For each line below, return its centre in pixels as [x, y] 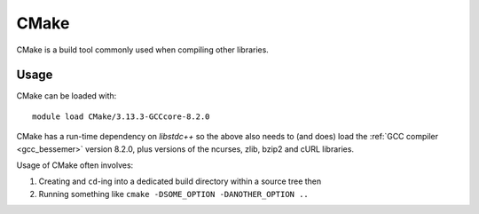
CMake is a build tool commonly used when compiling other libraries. [143, 50]
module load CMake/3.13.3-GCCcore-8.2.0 [121, 116]
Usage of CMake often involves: [75, 165]
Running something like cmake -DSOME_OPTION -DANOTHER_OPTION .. [174, 194]
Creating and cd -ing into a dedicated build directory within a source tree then [180, 181]
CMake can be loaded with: [67, 96]
